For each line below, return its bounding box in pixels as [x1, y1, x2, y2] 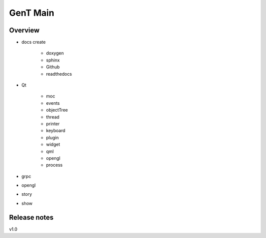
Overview [9, 26, 40, 34]
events [46, 100, 60, 106]
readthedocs [46, 71, 72, 77]
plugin [46, 134, 59, 140]
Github [46, 64, 60, 70]
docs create [21, 39, 46, 45]
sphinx [46, 57, 60, 63]
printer [46, 120, 60, 126]
